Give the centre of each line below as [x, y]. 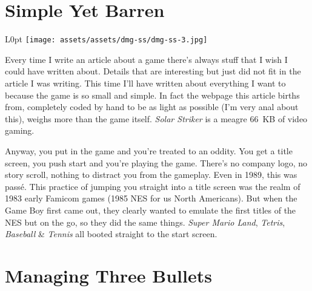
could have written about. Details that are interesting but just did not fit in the [153, 71]
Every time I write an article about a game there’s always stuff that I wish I [146, 59]
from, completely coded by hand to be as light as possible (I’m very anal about [152, 107]
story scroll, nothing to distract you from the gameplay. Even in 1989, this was [151, 175]
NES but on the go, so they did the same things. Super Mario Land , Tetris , [145, 222]
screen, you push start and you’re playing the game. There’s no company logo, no [156, 162]
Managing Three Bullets [108, 275]
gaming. [20, 130]
